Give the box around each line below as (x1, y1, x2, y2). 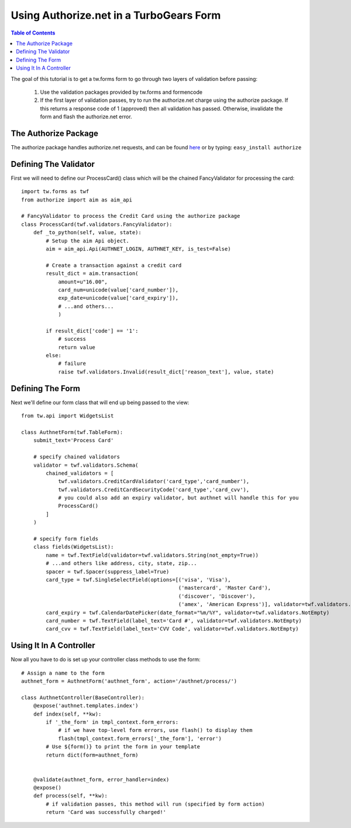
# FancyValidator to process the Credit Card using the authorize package (21, 213, 240, 220)
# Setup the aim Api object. (46, 237, 130, 244)
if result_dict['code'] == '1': (46, 327, 139, 334)
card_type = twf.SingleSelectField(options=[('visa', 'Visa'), (46, 576, 231, 583)
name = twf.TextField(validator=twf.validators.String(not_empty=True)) (46, 552, 259, 559)
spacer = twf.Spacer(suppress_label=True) (46, 568, 170, 575)
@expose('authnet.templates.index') (33, 703, 139, 709)
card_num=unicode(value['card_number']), (58, 286, 178, 293)
